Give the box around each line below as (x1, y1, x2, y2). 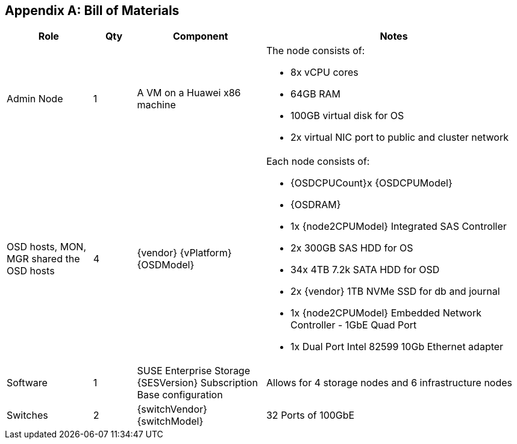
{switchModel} (137, 415, 204, 428)
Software (7, 377, 48, 389)
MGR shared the (7, 253, 80, 265)
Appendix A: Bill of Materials (5, 3, 180, 18)
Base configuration (137, 389, 223, 401)
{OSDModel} (137, 259, 195, 271)
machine (137, 99, 176, 111)
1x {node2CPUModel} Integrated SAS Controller (290, 220, 507, 233)
